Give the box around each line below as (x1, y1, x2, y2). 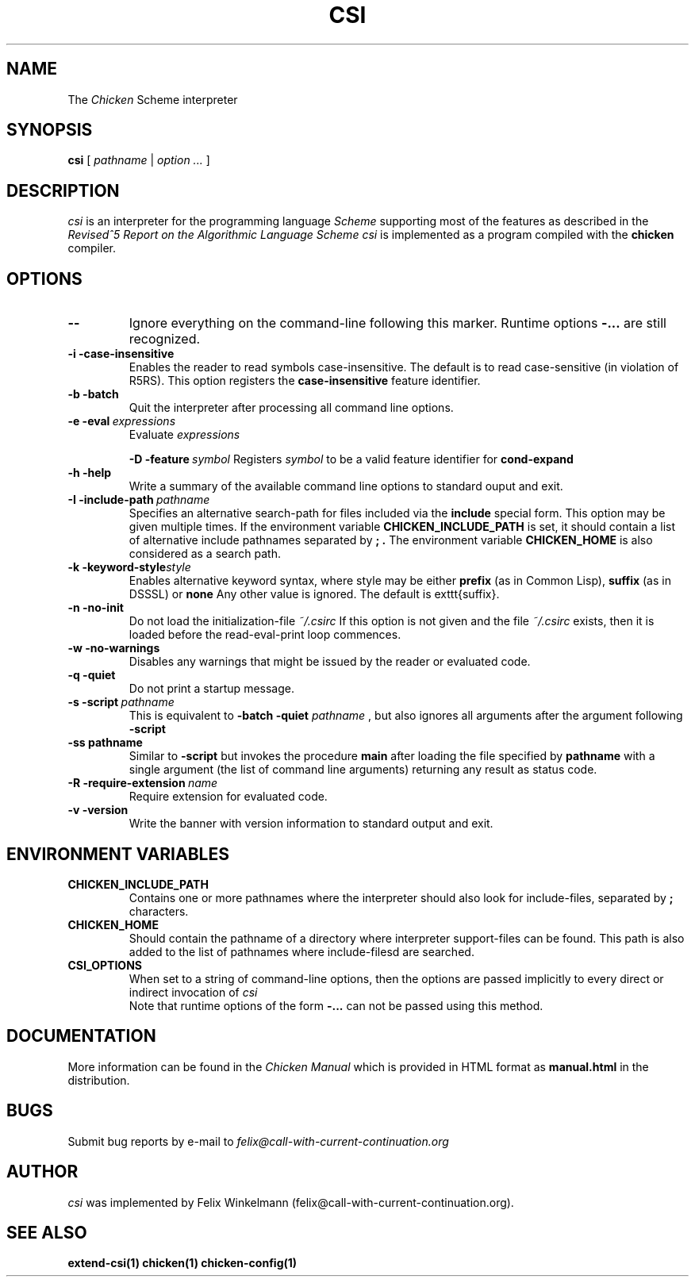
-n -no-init (67, 601, 124, 615)
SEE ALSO (6, 1222, 87, 1243)
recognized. (129, 331, 201, 348)
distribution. (67, 1073, 130, 1087)
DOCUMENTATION (6, 1026, 156, 1047)
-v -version (67, 803, 129, 817)
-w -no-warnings (67, 641, 160, 655)
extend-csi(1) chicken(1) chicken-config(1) (67, 1256, 298, 1270)
